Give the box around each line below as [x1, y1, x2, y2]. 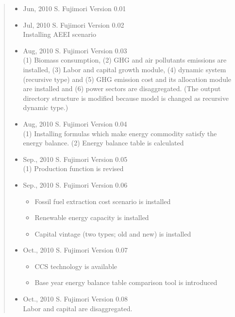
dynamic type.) [23, 102, 68, 112]
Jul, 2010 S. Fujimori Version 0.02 [23, 19, 124, 30]
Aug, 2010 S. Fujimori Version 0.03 [23, 45, 127, 55]
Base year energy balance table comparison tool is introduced [34, 277, 218, 287]
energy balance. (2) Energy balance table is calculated [23, 138, 184, 148]
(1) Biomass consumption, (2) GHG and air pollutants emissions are [23, 55, 227, 65]
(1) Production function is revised [23, 163, 124, 174]
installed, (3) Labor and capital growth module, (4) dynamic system [23, 64, 226, 74]
